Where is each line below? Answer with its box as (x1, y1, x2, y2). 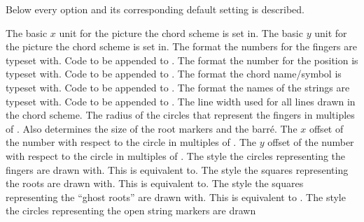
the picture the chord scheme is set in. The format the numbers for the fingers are (6, 39, 357, 54)
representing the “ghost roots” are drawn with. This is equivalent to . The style (6, 189, 346, 204)
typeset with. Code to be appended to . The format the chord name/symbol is (6, 66, 342, 81)
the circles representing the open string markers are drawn (6, 203, 256, 218)
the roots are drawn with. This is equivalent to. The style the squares (6, 176, 304, 191)
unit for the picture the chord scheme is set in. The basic (59, 25, 303, 40)
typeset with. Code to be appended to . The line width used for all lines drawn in (6, 94, 356, 108)
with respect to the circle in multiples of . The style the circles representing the (6, 148, 346, 163)
